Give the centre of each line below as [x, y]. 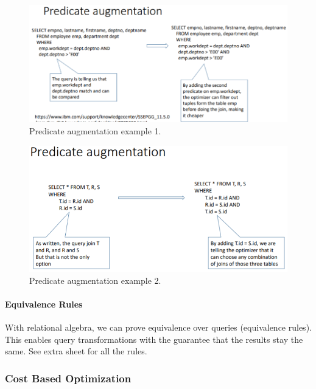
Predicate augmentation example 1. [95, 131]
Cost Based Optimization [68, 378]
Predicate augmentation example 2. [95, 280]
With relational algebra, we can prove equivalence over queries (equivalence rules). [158, 327]
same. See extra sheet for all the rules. [76, 351]
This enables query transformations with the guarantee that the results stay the [154, 339]
